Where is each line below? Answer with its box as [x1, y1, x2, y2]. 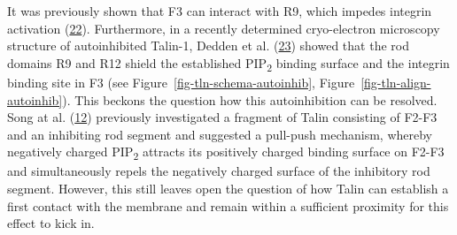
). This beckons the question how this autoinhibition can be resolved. [62, 90, 438, 109]
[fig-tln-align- [360, 72, 431, 91]
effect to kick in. [7, 214, 95, 232]
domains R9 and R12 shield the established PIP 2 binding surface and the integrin [7, 53, 450, 74]
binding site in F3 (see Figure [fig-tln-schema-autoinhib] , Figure [7, 72, 355, 91]
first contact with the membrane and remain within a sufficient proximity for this [7, 196, 449, 215]
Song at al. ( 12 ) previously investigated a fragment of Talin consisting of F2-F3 [7, 108, 438, 126]
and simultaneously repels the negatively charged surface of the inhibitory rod [7, 162, 430, 180]
